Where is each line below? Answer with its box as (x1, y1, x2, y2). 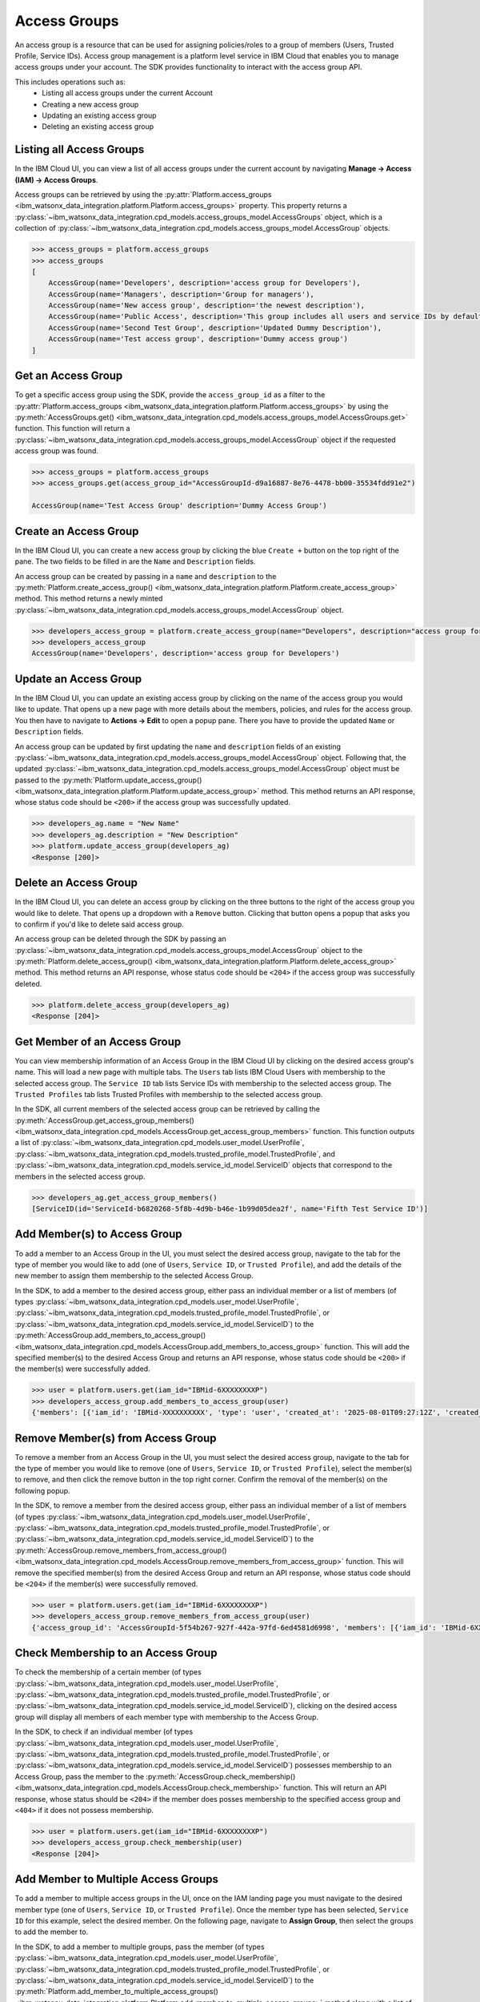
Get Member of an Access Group (14, 1035, 182, 1048)
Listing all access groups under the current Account (42, 88, 214, 98)
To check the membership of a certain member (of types (14, 1667, 202, 1677)
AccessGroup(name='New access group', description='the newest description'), (48, 301, 366, 310)
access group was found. (14, 446, 99, 456)
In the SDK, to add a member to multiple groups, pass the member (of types (14, 1942, 265, 1952)
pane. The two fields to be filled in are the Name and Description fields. (14, 557, 256, 566)
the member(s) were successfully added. (14, 1364, 151, 1373)
